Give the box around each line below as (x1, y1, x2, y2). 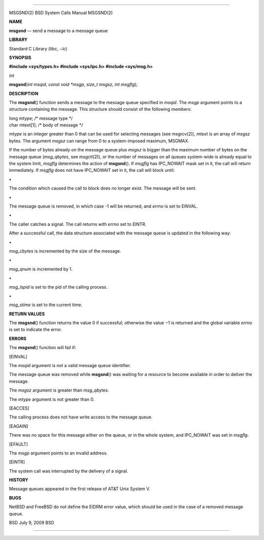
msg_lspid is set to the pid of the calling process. (9, 284, 108, 290)
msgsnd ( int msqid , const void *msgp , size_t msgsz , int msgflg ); (9, 82, 138, 87)
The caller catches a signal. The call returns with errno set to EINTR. (9, 221, 147, 227)
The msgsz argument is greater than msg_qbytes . (9, 387, 110, 393)
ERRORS (9, 335, 27, 341)
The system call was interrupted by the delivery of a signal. (9, 468, 129, 474)
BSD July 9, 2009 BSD (9, 520, 55, 526)
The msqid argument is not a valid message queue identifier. (9, 363, 131, 369)
